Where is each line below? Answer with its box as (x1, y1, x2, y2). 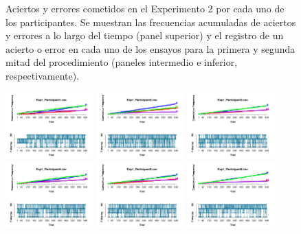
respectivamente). (5, 68, 80, 82)
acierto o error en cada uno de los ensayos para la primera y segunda (5, 41, 296, 56)
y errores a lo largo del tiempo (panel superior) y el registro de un (5, 28, 284, 43)
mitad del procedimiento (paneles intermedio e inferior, (5, 55, 238, 69)
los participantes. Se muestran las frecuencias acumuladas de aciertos (5, 14, 296, 29)
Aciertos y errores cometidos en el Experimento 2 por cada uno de (5, 1, 285, 15)
